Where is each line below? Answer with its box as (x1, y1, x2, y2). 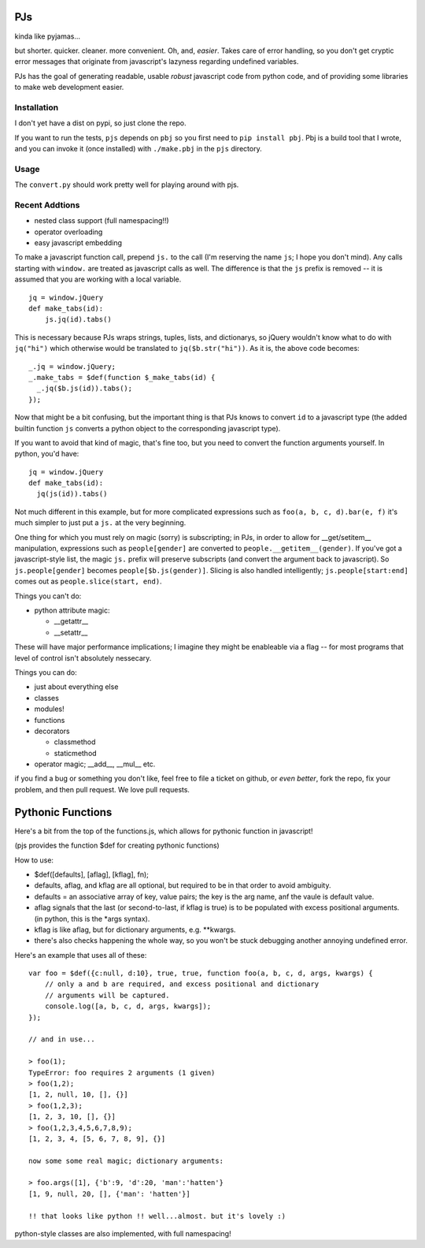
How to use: (14, 855, 54, 865)
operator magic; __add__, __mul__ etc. (34, 759, 156, 769)
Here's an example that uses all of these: (14, 950, 147, 959)
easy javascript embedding (34, 238, 122, 248)
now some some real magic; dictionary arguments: (28, 1156, 224, 1165)
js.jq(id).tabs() (44, 315, 112, 324)
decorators (34, 726, 70, 736)
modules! (34, 704, 65, 713)
